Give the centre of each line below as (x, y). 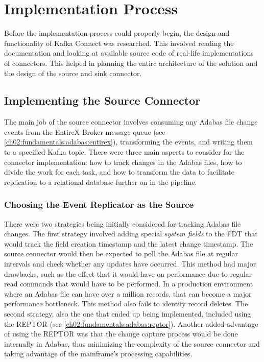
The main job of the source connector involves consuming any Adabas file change (131, 122)
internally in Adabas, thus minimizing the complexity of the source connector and (132, 343)
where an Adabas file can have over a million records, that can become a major (128, 293)
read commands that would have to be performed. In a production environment (129, 284)
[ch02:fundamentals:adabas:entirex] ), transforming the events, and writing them (129, 142)
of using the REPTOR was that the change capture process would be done (121, 334)
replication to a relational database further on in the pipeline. (101, 182)
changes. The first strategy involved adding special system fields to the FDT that (131, 234)
